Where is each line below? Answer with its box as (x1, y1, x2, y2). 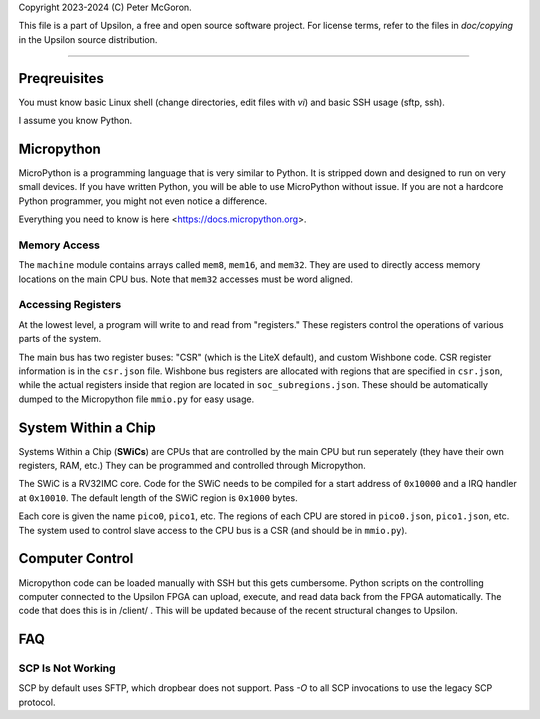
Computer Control (18, 550, 134, 567)
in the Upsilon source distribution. (18, 33, 158, 45)
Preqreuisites (18, 70, 104, 87)
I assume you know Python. (18, 115, 133, 127)
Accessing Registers (18, 298, 122, 312)
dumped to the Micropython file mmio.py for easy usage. (18, 393, 255, 405)
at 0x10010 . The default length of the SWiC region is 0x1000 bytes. (18, 491, 299, 504)
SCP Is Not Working (18, 661, 116, 675)
